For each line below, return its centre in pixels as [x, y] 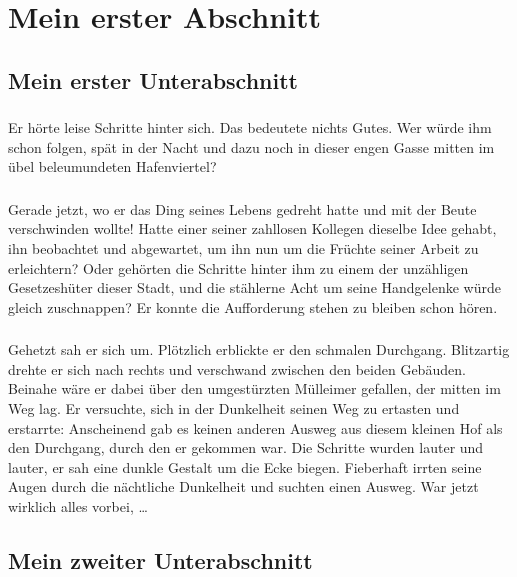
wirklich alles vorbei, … [78, 506]
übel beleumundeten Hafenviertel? [112, 166]
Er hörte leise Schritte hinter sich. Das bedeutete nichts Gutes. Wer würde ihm [250, 127]
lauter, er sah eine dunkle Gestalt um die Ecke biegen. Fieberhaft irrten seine [245, 466]
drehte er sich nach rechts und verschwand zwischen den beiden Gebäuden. [237, 368]
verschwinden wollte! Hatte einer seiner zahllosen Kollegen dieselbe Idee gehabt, [252, 228]
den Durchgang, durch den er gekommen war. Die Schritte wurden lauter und [246, 447]
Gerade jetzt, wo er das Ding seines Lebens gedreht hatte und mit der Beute [242, 208]
